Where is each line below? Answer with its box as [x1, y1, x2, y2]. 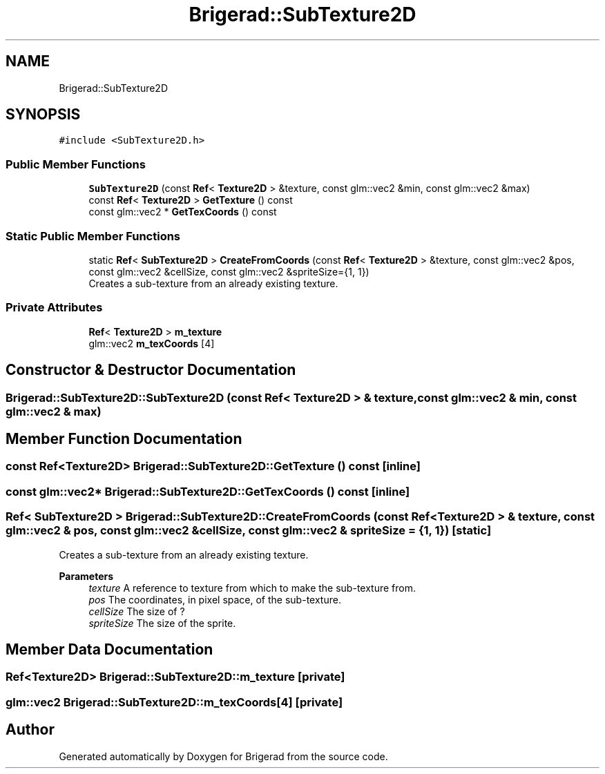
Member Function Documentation [6, 429, 242, 447]
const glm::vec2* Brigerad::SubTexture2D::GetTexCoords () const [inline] [6, 484, 410, 499]
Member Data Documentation [6, 640, 213, 658]
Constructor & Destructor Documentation [6, 361, 296, 379]
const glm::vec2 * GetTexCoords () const [88, 206, 277, 218]
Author [6, 721, 55, 739]
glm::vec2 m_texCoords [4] [88, 337, 215, 349]
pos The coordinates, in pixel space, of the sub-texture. [88, 593, 341, 606]
